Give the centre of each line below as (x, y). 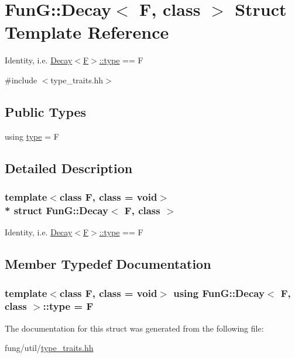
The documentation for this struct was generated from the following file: (134, 328)
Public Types (46, 111)
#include (21, 80)
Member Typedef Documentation (108, 264)
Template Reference (87, 32)
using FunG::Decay (219, 293)
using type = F (32, 136)
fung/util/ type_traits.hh (49, 348)
